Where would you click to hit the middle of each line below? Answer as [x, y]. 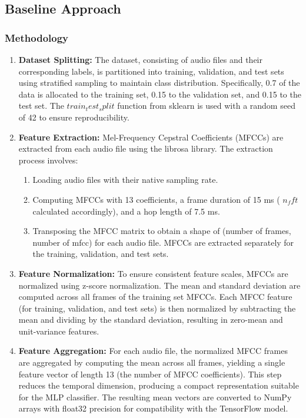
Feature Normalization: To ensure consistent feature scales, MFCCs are [153, 273]
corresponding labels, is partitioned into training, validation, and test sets [151, 71]
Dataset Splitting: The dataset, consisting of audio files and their [140, 59]
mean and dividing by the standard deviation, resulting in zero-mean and [151, 320]
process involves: [48, 160]
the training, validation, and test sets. [101, 254]
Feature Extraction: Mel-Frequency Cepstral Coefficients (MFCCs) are [151, 137]
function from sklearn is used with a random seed [206, 106]
